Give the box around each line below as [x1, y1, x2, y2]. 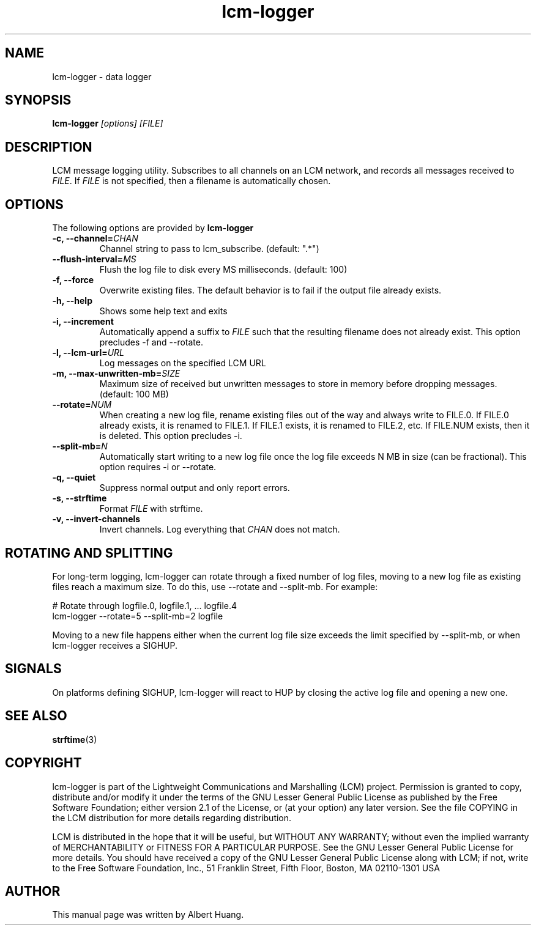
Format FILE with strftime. [99, 503, 203, 514]
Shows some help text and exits [99, 306, 228, 317]
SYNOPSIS [5, 92, 72, 108]
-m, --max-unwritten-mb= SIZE [52, 368, 181, 379]
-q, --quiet [52, 472, 96, 483]
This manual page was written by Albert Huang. [52, 909, 244, 920]
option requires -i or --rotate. [99, 462, 217, 473]
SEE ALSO [5, 708, 67, 724]
